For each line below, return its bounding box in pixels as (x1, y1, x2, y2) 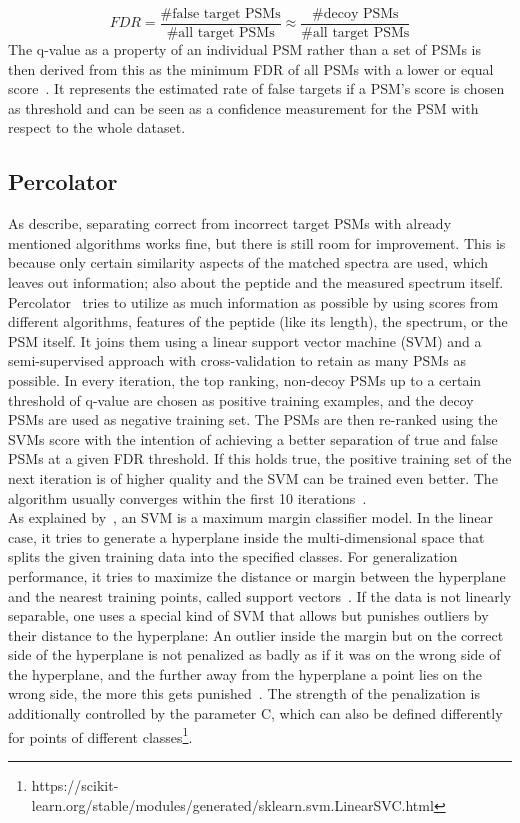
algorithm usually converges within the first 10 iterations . (8, 487, 367, 508)
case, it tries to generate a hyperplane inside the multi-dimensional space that (8, 526, 485, 547)
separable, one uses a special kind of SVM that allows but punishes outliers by (8, 605, 489, 626)
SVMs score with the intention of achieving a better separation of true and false (8, 428, 498, 449)
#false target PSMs (160, 7, 281, 21)
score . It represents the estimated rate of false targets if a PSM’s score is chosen (8, 78, 505, 99)
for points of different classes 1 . (8, 723, 193, 747)
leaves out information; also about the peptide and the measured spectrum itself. (8, 272, 504, 293)
